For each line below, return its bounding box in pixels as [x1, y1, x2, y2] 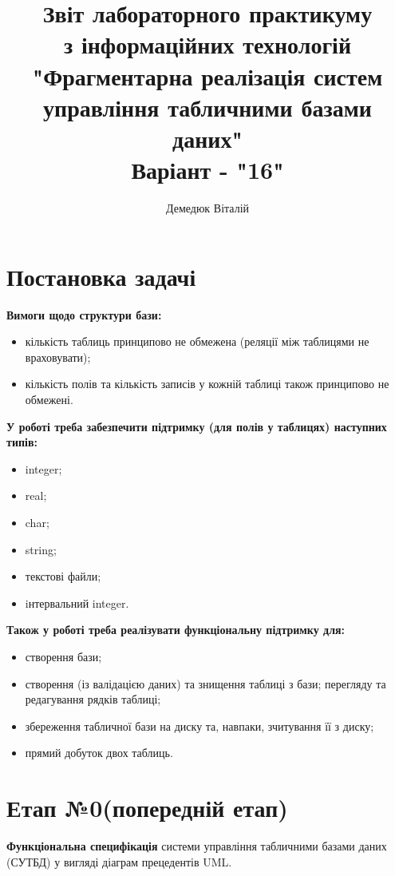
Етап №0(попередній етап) [6, 791, 288, 824]
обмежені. [25, 390, 73, 407]
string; [25, 541, 57, 557]
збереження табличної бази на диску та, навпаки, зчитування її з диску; [25, 717, 374, 734]
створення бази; [25, 648, 102, 664]
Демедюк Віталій [165, 200, 250, 216]
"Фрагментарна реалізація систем [32, 59, 383, 92]
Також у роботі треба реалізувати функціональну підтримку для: [6, 621, 346, 638]
